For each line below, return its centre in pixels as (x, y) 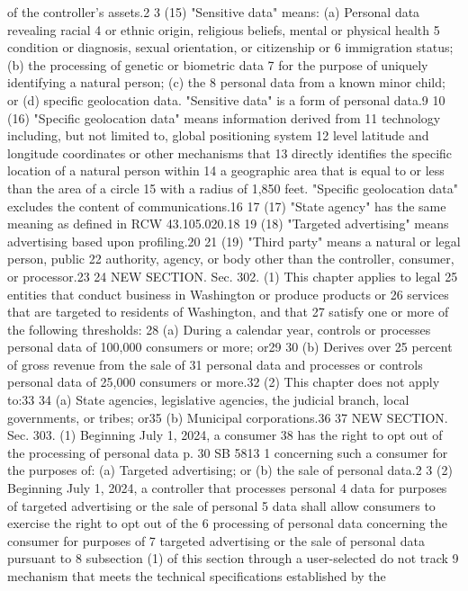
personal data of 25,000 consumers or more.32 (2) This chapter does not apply (224, 382)
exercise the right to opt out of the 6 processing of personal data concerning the (227, 523)
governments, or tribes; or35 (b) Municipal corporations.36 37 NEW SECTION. (228, 417)
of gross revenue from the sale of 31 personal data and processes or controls (215, 364)
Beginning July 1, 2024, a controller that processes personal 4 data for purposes (227, 488)
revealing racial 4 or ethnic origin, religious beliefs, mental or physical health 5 (224, 29)
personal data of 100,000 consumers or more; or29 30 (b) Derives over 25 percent (230, 347)
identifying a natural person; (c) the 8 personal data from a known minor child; (226, 82)
